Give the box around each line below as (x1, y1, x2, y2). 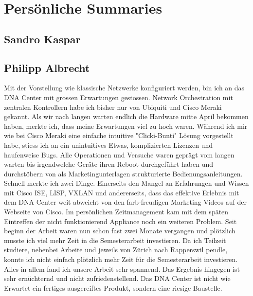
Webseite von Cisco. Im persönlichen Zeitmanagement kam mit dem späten (4, 207, 229, 217)
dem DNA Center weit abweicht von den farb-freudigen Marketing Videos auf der (4, 197, 247, 207)
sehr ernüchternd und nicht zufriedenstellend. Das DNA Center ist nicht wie (4, 273, 231, 283)
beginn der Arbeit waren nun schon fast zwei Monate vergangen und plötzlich (4, 226, 235, 236)
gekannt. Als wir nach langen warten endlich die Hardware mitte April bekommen (4, 111, 249, 122)
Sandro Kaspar (4, 31, 81, 46)
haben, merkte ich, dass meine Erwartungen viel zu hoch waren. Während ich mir (4, 121, 248, 131)
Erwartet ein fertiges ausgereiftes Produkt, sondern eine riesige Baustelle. (4, 282, 222, 293)
